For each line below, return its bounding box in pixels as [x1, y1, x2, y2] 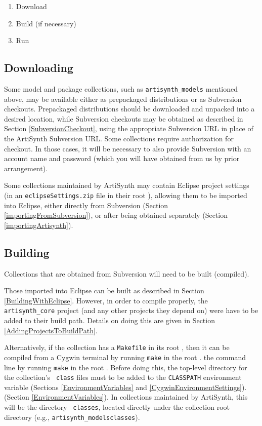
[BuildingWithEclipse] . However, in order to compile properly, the [4, 295, 208, 305]
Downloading [4, 60, 73, 75]
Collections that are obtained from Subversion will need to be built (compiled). [4, 268, 249, 279]
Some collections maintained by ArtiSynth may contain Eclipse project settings [4, 180, 249, 190]
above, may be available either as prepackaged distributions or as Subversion [4, 93, 242, 104]
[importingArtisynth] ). [4, 219, 73, 230]
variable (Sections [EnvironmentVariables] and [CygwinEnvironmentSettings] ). [4, 381, 247, 392]
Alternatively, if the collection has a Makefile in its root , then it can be [4, 342, 230, 353]
